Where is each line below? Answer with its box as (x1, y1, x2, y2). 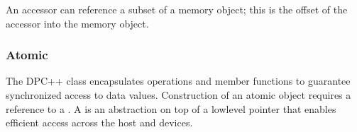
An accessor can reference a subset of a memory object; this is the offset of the (6, 2, 348, 16)
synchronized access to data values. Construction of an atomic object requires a (6, 88, 351, 102)
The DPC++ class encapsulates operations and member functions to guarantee (6, 73, 351, 88)
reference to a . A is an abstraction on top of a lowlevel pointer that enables (6, 101, 336, 116)
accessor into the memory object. (6, 16, 149, 30)
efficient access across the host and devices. (6, 115, 193, 130)
